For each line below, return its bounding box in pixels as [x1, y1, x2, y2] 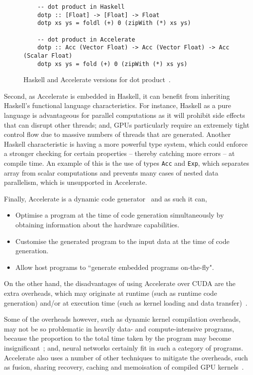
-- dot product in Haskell [37, 3, 125, 10]
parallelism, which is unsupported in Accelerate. [4, 177, 147, 187]
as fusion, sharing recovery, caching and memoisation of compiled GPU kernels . [4, 362, 244, 372]
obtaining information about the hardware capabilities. [15, 220, 179, 230]
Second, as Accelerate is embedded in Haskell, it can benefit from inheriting [4, 90, 230, 101]
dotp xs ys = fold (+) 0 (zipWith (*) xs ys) [37, 60, 188, 67]
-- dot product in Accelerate [37, 36, 136, 43]
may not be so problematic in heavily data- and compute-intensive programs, [4, 323, 234, 333]
